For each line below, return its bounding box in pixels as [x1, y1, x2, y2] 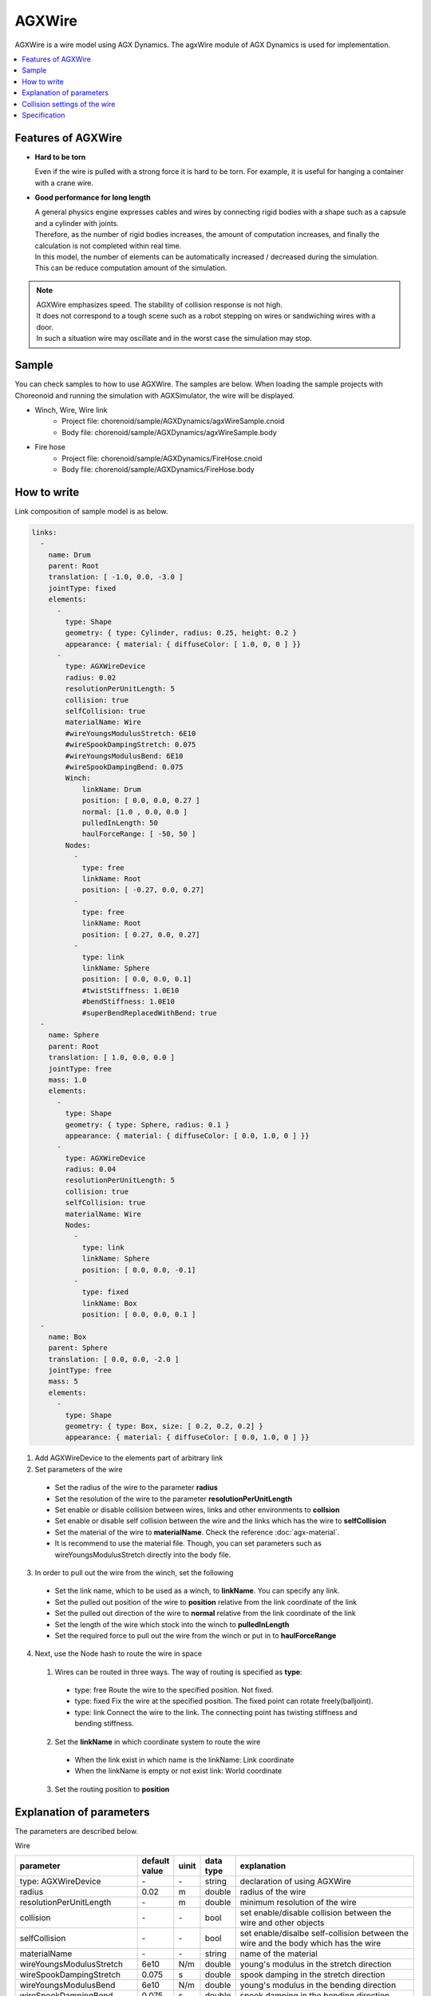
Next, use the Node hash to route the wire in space [34, 1649, 203, 1658]
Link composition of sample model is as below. [14, 506, 168, 516]
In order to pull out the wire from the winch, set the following [34, 1567, 234, 1577]
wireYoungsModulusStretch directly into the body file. [54, 1550, 231, 1559]
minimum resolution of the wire [239, 1897, 357, 1908]
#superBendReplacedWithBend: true [81, 1008, 217, 1017]
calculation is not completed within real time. [34, 240, 182, 251]
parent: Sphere [48, 1344, 108, 1352]
